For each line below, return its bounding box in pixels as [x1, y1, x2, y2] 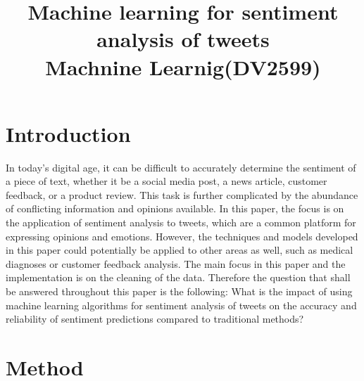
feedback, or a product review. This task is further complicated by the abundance [6, 187, 358, 202]
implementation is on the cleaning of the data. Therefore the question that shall [6, 270, 351, 285]
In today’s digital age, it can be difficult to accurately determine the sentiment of [6, 160, 356, 174]
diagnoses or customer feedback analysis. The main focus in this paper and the [6, 256, 346, 271]
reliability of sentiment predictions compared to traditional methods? [6, 311, 304, 326]
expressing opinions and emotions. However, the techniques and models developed [6, 228, 358, 243]
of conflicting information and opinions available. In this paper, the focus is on [6, 201, 344, 216]
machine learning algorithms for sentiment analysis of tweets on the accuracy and [6, 297, 357, 312]
